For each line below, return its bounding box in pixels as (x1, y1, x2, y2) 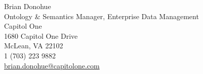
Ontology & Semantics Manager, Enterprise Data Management (4, 11, 199, 21)
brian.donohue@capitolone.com (4, 60, 100, 70)
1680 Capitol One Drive (4, 30, 78, 41)
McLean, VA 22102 (4, 40, 63, 51)
